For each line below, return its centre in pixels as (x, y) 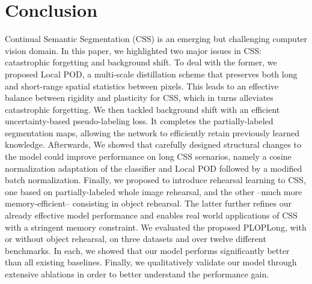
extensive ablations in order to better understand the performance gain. (137, 274)
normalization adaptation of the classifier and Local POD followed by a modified (154, 168)
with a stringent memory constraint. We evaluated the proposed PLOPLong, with (156, 227)
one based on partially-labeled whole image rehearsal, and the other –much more (154, 191)
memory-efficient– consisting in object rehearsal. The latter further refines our (148, 203)
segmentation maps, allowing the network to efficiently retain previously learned (152, 132)
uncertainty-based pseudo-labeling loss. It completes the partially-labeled (139, 121)
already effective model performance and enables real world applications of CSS (151, 215)
